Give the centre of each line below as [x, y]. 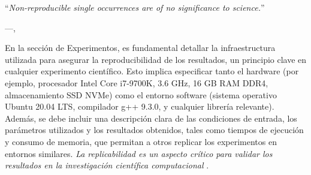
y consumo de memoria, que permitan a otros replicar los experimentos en [141, 141]
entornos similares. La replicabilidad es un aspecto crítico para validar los [139, 153]
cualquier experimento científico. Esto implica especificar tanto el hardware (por [152, 71]
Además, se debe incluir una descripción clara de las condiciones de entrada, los [151, 118]
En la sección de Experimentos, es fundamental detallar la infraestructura [140, 48]
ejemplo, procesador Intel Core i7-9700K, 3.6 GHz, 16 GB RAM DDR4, [137, 82]
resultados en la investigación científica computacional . [107, 165]
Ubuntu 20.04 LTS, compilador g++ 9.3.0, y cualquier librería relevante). [140, 106]
